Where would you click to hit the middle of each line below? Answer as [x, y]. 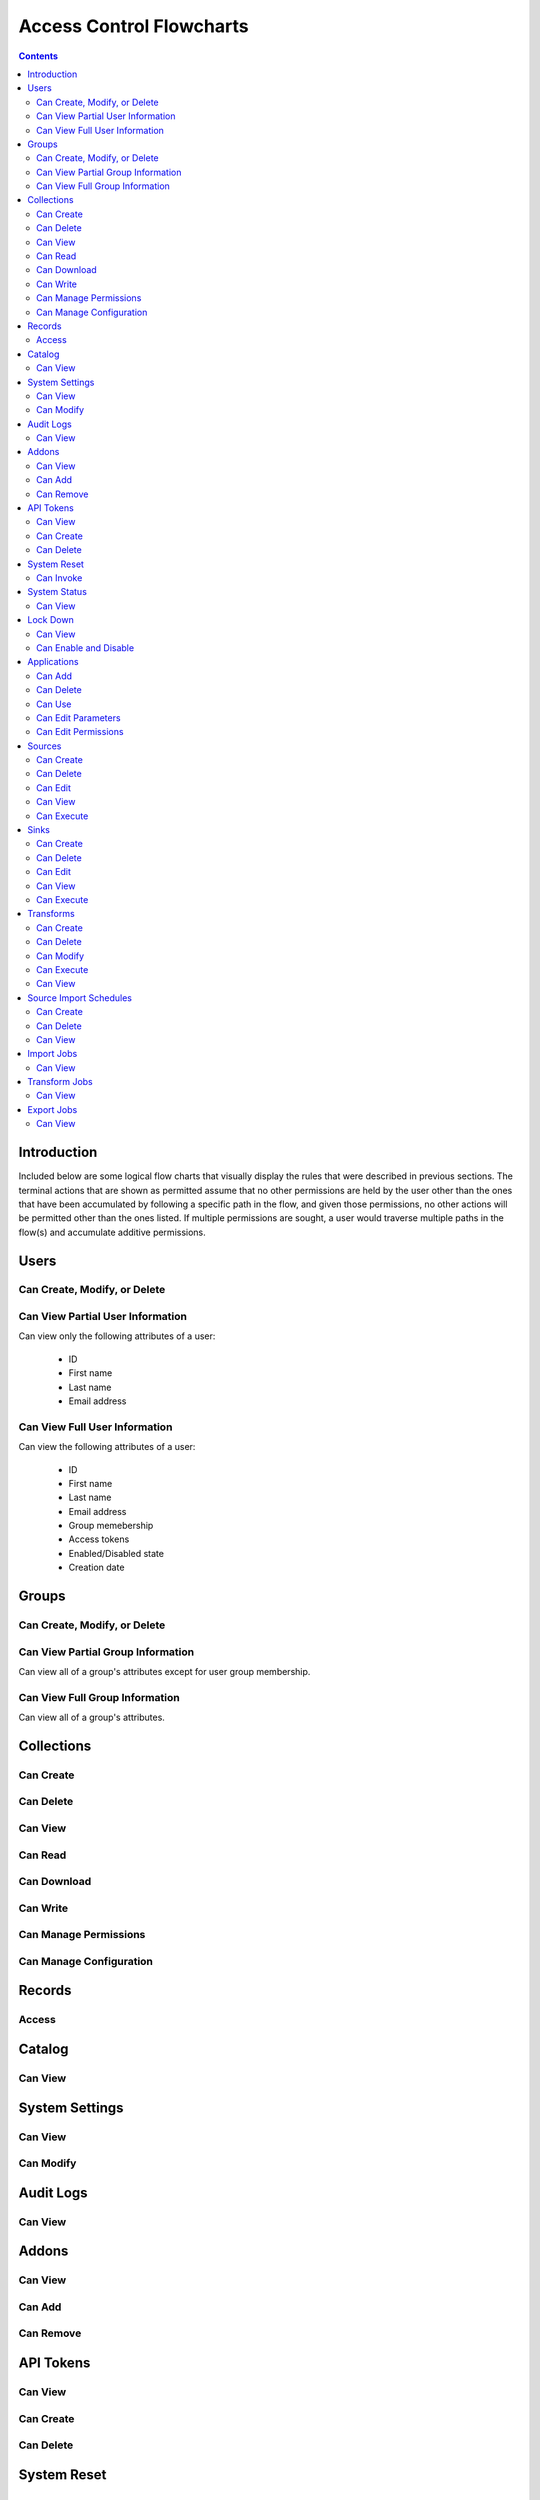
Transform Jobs [60, 1082]
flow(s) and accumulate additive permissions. [112, 1232]
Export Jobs [52, 1109]
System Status [57, 592]
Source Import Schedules [80, 997]
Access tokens [99, 1539]
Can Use [54, 704]
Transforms [51, 914]
